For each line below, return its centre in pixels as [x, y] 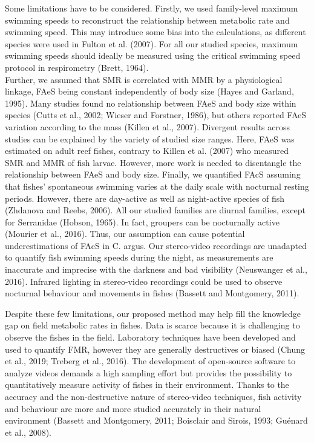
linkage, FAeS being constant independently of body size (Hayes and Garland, [149, 91]
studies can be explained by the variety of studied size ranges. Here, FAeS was [150, 138]
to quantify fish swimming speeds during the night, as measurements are [139, 257]
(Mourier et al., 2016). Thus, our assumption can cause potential [125, 234]
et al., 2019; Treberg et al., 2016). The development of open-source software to [150, 361]
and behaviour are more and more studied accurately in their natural [133, 408]
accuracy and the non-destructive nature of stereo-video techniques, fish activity [153, 396]
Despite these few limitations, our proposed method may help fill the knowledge [153, 313]
